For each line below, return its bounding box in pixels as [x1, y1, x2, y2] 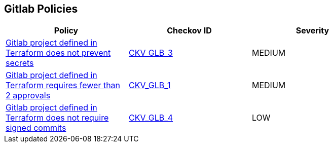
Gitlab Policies [4, 3, 78, 15]
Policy [54, 25, 79, 36]
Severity [295, 25, 329, 36]
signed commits [6, 123, 66, 133]
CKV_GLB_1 [128, 80, 171, 91]
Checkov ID [167, 25, 212, 36]
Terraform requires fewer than [6, 80, 121, 91]
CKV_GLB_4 [128, 113, 173, 123]
